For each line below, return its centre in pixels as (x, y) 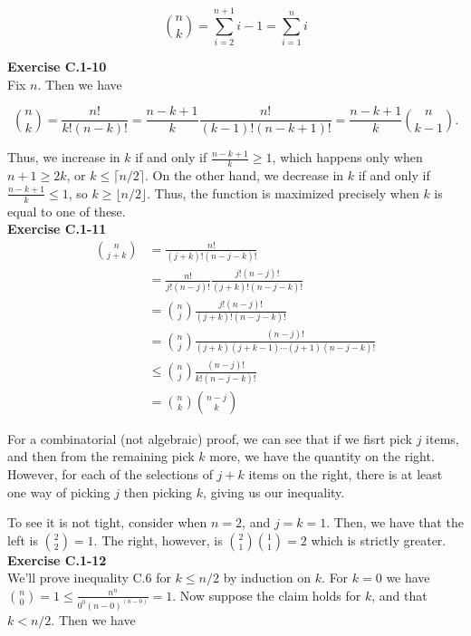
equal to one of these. (67, 211)
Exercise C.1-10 (57, 67)
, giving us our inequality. (274, 491)
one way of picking (59, 491)
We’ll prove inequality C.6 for (89, 578)
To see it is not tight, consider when (107, 522)
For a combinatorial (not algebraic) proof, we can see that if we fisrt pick (210, 438)
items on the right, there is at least (346, 474)
